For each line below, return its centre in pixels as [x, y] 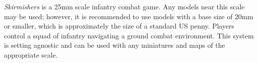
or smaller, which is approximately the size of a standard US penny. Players [119, 26]
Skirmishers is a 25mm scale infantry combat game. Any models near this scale [124, 6]
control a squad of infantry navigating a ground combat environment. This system [129, 35]
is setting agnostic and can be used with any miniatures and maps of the [115, 45]
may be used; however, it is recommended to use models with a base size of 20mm [129, 16]
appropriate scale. [31, 54]
